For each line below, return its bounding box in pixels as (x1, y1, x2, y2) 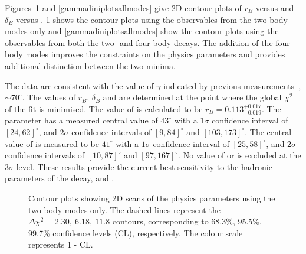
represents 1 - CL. (28, 238, 93, 250)
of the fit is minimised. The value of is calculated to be (5, 102, 203, 115)
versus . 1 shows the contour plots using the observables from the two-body (16, 13, 288, 25)
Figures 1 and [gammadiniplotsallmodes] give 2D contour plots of (5, 2, 242, 14)
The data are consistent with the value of (5, 79, 154, 92)
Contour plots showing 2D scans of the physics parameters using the (28, 191, 275, 204)
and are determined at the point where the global (103, 91, 282, 103)
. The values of (22, 91, 75, 103)
